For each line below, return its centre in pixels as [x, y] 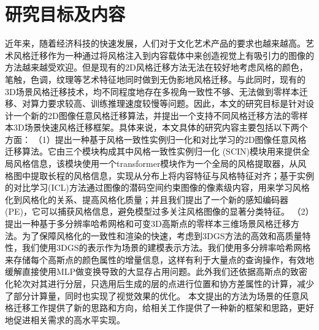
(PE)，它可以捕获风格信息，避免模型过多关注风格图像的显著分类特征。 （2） [159, 211]
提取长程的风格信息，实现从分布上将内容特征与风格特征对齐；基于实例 [172, 175]
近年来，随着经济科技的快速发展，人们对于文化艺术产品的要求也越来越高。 [155, 43]
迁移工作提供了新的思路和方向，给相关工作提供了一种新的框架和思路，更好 [163, 308]
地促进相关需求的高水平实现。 [65, 319]
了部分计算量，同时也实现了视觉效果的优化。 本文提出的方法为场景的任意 [152, 295]
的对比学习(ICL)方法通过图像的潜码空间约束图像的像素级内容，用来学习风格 [157, 187]
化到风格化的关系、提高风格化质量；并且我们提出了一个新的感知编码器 [147, 199]
